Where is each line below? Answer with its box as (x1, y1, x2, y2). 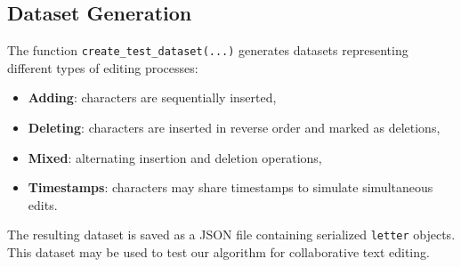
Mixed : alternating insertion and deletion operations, (28, 148, 322, 166)
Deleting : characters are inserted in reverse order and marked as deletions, (28, 118, 441, 137)
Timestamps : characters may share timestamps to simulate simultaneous (28, 178, 433, 197)
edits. (28, 195, 58, 214)
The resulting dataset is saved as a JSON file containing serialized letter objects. (7, 225, 456, 244)
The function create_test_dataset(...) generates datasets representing (7, 41, 408, 60)
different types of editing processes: (7, 58, 198, 77)
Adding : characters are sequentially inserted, (28, 88, 277, 107)
